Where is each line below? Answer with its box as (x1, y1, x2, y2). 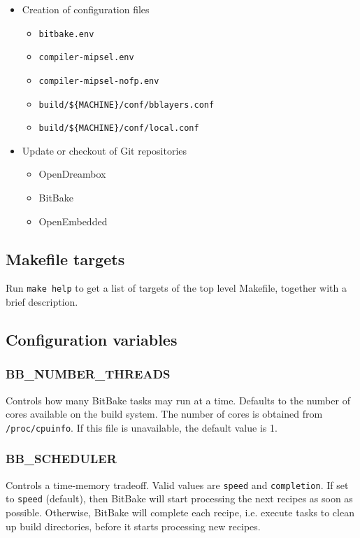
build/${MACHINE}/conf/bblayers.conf (38, 99, 215, 110)
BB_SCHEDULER (6, 450, 117, 467)
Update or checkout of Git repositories (22, 143, 187, 157)
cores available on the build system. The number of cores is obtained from (6, 406, 323, 421)
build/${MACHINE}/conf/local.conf (38, 123, 199, 134)
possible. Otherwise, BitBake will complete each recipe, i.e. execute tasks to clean (6, 505, 354, 520)
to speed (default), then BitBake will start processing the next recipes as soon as (6, 491, 353, 506)
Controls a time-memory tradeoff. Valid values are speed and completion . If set (6, 477, 349, 492)
